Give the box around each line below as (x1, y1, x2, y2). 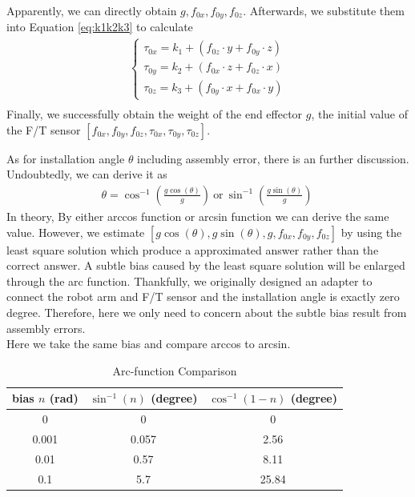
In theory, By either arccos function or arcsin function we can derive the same (6, 207, 389, 224)
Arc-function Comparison (112, 362, 237, 379)
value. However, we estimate (6, 223, 145, 240)
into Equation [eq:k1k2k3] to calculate (6, 18, 193, 35)
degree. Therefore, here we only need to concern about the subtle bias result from (6, 303, 407, 320)
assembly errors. (6, 319, 86, 336)
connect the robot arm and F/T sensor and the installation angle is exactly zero (6, 288, 400, 305)
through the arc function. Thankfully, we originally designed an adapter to (6, 272, 373, 289)
